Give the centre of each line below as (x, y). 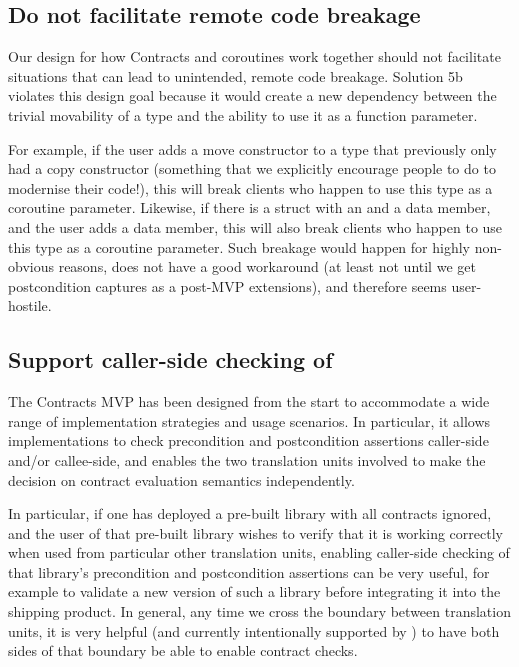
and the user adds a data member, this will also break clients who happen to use (255, 226)
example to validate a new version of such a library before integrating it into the (254, 591)
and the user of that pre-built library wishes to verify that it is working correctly (255, 532)
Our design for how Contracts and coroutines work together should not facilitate (254, 56)
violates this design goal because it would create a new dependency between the (252, 95)
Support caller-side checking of (170, 359)
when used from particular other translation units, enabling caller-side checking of (259, 552)
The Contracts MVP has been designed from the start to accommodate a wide (249, 401)
